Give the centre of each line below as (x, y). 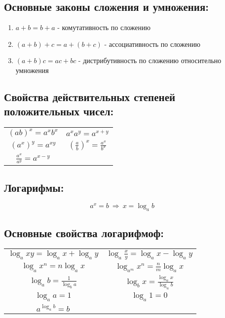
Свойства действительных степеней (90, 96)
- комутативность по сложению (104, 27)
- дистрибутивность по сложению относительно (150, 60)
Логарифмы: (34, 187)
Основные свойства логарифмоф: (84, 232)
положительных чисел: (59, 111)
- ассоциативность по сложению (152, 44)
